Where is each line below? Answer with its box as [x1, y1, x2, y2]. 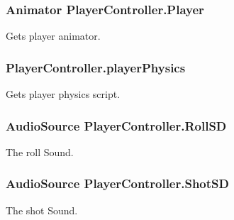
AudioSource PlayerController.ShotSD [6, 175, 229, 192]
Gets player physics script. [6, 87, 121, 101]
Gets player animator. [6, 28, 101, 43]
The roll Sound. [6, 144, 74, 159]
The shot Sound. [6, 202, 78, 217]
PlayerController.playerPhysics [6, 58, 186, 76]
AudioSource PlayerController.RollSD [6, 116, 227, 134]
